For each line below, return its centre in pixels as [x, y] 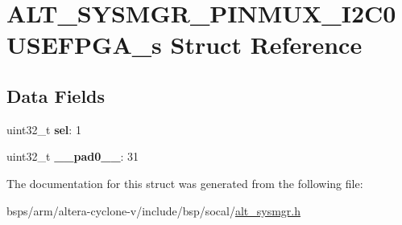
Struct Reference [266, 45]
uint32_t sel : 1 [44, 129]
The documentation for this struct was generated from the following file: [185, 183]
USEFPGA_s [84, 45]
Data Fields [56, 95]
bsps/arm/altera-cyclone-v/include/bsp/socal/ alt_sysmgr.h [153, 210]
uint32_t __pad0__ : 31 [73, 156]
